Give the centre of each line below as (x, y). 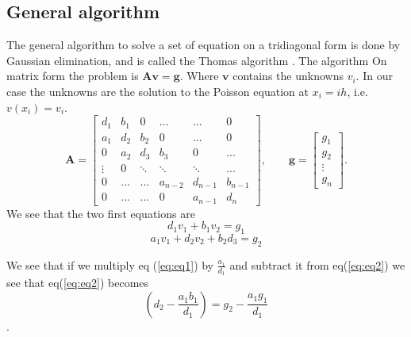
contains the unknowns (288, 76)
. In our (374, 76)
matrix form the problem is (73, 76)
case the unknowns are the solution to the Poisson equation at (157, 91)
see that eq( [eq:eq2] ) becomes (78, 283)
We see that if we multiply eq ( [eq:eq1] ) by (110, 264)
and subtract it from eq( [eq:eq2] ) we (317, 264)
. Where (199, 76)
